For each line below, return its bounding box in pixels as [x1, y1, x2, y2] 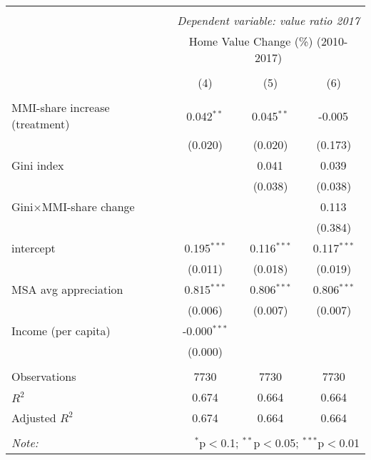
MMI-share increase [11, 99, 110, 116]
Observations [11, 368, 76, 384]
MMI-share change [41, 198, 135, 215]
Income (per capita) [11, 322, 111, 339]
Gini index [11, 157, 64, 173]
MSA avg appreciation [11, 281, 123, 297]
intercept [11, 240, 56, 256]
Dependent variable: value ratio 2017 [177, 12, 360, 29]
